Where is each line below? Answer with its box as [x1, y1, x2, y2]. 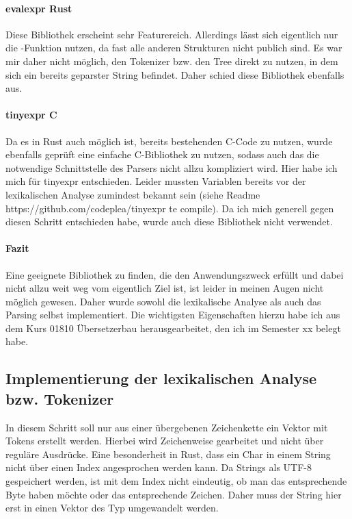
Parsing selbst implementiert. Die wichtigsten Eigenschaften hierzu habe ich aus [5, 307, 340, 322]
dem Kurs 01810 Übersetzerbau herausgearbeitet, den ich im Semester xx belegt [5, 320, 341, 335]
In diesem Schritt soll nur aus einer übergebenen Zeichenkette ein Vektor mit [5, 420, 328, 434]
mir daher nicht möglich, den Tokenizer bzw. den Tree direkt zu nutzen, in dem [5, 53, 338, 68]
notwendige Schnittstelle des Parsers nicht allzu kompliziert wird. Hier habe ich [5, 160, 338, 175]
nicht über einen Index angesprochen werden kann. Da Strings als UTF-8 [5, 460, 312, 474]
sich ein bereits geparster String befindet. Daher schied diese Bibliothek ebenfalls [5, 67, 344, 81]
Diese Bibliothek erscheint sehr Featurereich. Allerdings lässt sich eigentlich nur [5, 27, 338, 41]
